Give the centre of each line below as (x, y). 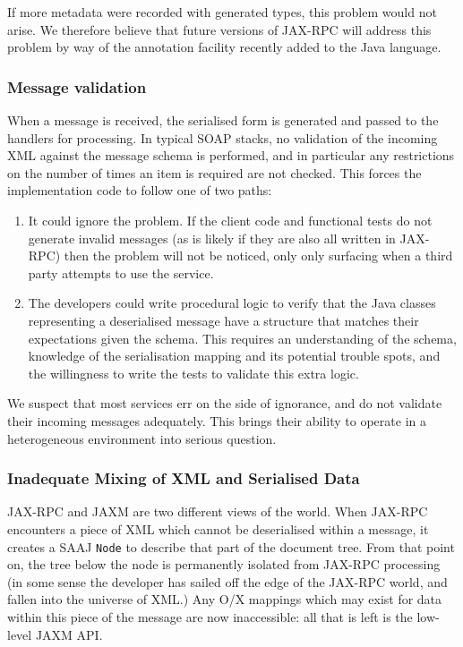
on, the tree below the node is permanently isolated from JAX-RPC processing (224, 564)
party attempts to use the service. (121, 272)
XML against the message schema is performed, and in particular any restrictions (231, 155)
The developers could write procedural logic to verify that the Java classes (232, 303)
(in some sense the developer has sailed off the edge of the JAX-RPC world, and (227, 581)
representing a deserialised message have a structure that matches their (223, 320)
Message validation (77, 86)
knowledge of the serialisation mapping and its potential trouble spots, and (234, 356)
